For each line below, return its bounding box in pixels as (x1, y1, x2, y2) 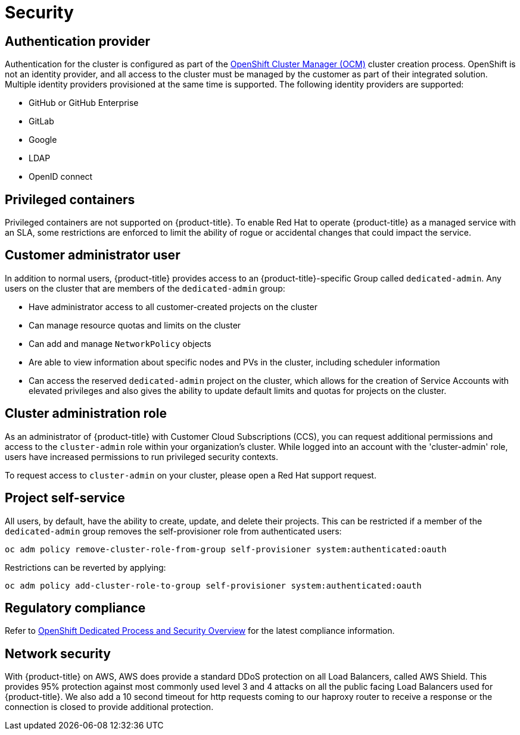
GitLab (29, 116, 54, 127)
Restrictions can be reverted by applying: (5, 562, 166, 573)
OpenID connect (29, 171, 93, 182)
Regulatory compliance (5, 600, 146, 615)
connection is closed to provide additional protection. (5, 702, 214, 712)
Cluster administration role (5, 406, 167, 421)
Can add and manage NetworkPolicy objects (29, 338, 211, 349)
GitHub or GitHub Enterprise (29, 98, 139, 108)
